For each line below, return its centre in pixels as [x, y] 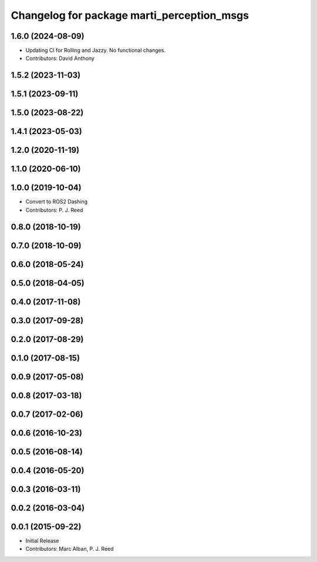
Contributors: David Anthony [60, 58]
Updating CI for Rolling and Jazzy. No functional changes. [95, 51]
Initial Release [42, 541]
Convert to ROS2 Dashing [57, 202]
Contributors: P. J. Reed [54, 210]
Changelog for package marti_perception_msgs [130, 15]
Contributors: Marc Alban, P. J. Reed [70, 549]
